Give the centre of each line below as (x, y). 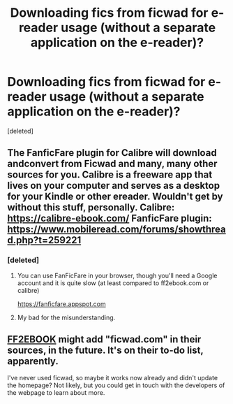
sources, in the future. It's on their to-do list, (105, 351)
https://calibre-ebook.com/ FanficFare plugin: (110, 218)
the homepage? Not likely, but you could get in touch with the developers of (116, 385)
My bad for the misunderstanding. (66, 317)
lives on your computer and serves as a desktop (114, 186)
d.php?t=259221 (44, 240)
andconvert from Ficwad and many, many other (112, 164)
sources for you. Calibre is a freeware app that (110, 175)
